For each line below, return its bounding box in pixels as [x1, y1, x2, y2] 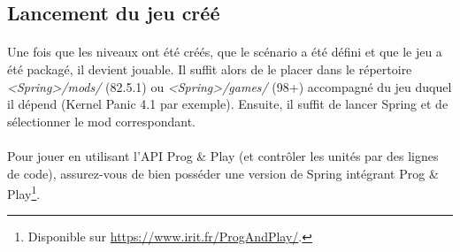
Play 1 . [7, 182, 41, 202]
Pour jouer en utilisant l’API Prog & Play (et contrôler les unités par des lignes [7, 146, 439, 164]
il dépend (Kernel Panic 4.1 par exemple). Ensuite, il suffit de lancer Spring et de [7, 95, 448, 113]
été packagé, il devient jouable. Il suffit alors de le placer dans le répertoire [7, 59, 412, 78]
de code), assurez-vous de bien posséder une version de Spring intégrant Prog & [7, 164, 439, 182]
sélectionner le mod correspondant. [7, 111, 195, 130]
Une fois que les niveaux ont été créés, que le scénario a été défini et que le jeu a [7, 42, 442, 61]
